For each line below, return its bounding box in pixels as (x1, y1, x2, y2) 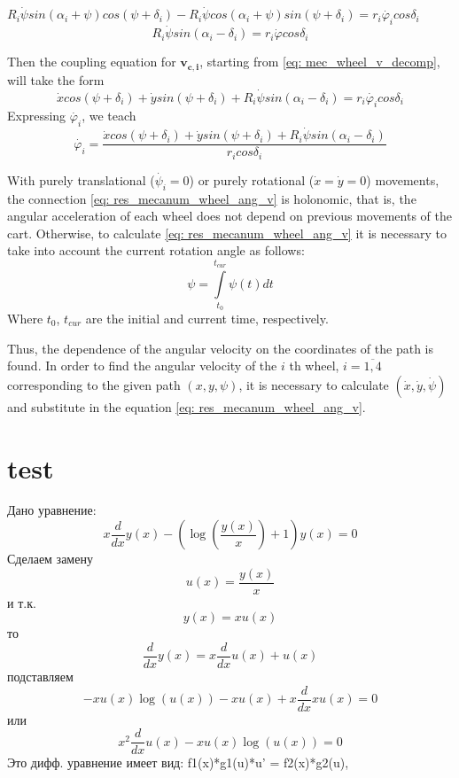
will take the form (7, 70, 105, 89)
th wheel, (289, 356, 339, 375)
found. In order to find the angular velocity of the (7, 356, 277, 375)
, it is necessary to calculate (238, 375, 389, 393)
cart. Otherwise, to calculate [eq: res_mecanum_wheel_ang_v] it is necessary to (7, 223, 447, 242)
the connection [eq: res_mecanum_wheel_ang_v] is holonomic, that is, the (7, 189, 416, 207)
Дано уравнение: (7, 501, 97, 519)
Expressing (7, 106, 66, 125)
